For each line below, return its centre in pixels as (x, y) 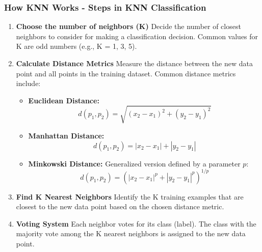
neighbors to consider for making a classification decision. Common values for (137, 36)
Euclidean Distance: (64, 100)
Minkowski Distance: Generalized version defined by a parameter (134, 163)
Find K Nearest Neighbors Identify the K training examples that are (130, 196)
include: (28, 83)
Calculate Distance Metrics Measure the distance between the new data (134, 63)
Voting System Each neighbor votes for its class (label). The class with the (136, 223)
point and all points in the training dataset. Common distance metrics (126, 73)
